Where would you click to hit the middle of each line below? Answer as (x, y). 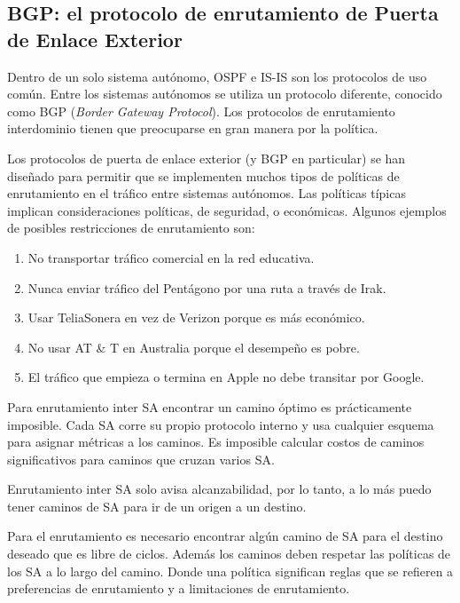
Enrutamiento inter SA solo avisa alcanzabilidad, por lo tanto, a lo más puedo (219, 489)
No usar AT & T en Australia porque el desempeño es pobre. (194, 347)
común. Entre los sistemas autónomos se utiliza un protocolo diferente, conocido (225, 94)
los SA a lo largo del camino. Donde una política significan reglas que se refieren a (230, 571)
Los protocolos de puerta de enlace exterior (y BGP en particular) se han (207, 158)
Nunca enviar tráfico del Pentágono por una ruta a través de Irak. (207, 287)
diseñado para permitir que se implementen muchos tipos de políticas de (203, 175)
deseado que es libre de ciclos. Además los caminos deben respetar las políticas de (229, 554)
